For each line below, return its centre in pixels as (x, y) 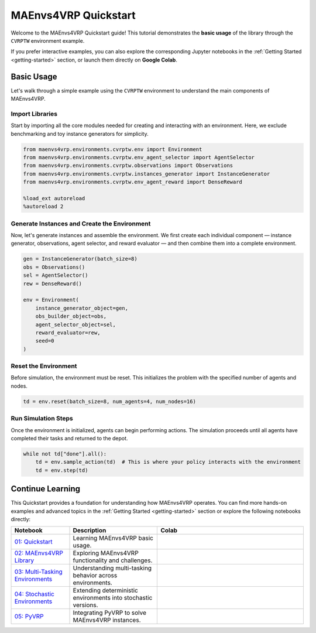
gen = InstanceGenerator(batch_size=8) (80, 259)
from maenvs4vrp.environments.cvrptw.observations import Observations (128, 166)
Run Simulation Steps (42, 419)
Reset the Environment (44, 366)
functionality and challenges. (113, 560)
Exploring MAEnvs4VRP (106, 553)
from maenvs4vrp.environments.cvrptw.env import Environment (113, 149)
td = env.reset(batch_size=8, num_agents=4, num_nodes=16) (109, 401)
